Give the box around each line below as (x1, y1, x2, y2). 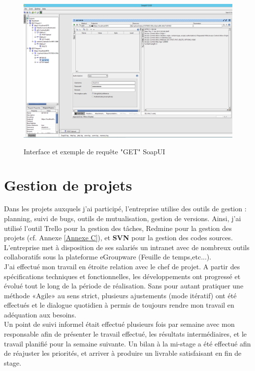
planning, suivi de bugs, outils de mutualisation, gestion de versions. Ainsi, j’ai (4, 213, 241, 223)
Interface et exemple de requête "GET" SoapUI (24, 146, 165, 156)
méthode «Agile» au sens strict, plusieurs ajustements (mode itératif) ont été (4, 290, 237, 300)
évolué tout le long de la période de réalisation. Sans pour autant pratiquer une (4, 281, 244, 291)
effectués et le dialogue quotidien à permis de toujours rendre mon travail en (4, 300, 234, 310)
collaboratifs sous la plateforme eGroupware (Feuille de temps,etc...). (4, 252, 212, 262)
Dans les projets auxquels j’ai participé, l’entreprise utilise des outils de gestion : (4, 203, 247, 214)
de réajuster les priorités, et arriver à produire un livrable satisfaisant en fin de (4, 348, 242, 358)
